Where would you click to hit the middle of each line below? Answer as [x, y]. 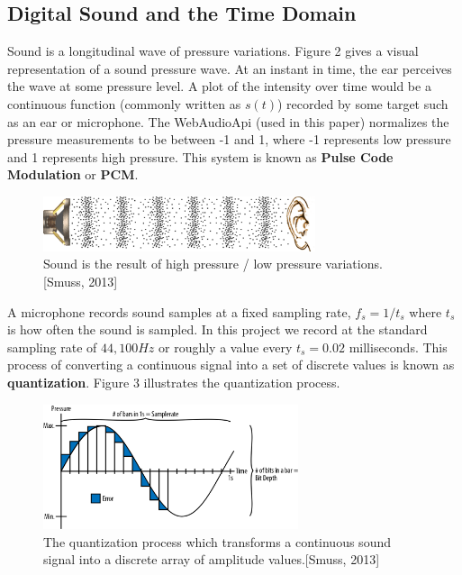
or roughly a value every [226, 347]
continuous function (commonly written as [124, 103]
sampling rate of [52, 347]
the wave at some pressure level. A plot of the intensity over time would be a [219, 86]
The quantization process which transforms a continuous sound [217, 541]
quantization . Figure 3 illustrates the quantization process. [174, 382]
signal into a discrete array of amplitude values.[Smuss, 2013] [212, 559]
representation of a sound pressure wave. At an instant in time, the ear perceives [230, 68]
